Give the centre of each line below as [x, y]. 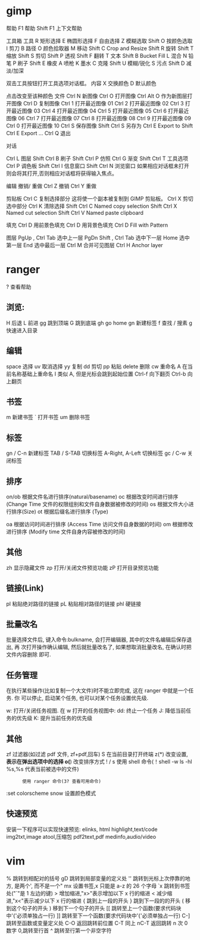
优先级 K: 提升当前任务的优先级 [54, 718]
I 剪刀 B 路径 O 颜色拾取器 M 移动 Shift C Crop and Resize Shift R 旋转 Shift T [100, 48]
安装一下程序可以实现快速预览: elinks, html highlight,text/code [82, 829]
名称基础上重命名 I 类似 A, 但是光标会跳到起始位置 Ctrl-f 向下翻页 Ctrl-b [99, 374]
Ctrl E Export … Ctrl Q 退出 [39, 133]
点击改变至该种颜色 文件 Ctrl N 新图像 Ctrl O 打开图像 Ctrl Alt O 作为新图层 [97, 96]
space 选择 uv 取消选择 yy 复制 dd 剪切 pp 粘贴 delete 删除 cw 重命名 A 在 [97, 366]
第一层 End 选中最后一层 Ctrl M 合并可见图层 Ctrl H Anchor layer [85, 245]
